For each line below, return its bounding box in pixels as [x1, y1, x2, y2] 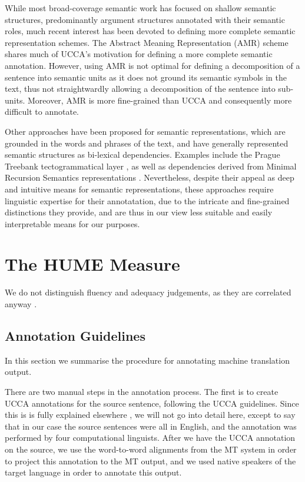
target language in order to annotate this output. [5, 466, 182, 478]
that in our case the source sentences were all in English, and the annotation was [5, 420, 297, 432]
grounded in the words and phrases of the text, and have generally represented [5, 137, 289, 149]
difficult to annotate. [5, 105, 79, 118]
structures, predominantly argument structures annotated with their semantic [5, 13, 285, 25]
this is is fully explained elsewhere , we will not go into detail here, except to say [5, 408, 296, 421]
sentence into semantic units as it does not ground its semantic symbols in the [5, 71, 287, 83]
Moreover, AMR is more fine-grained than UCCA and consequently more [27, 94, 292, 106]
